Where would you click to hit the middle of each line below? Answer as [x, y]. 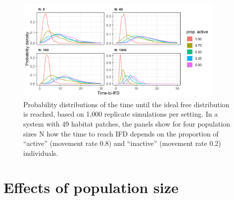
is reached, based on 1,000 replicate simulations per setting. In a [121, 114]
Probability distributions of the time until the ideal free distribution [126, 104]
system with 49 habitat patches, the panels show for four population [127, 123]
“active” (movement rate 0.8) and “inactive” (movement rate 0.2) [122, 143]
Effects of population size [91, 187]
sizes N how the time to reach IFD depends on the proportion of [121, 133]
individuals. [41, 153]
